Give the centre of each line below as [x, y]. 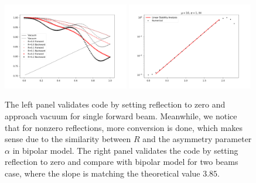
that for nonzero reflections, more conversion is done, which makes [124, 127]
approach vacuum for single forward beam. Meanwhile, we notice [121, 116]
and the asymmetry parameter [197, 139]
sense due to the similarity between [68, 139]
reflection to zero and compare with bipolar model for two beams [122, 162]
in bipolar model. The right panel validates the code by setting [125, 150]
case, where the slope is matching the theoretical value [103, 173]
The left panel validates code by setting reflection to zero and [115, 104]
